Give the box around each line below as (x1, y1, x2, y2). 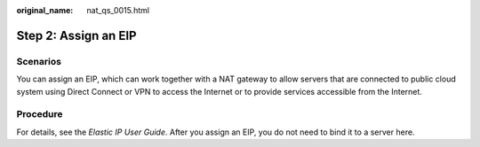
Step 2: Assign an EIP (16, 27, 137, 43)
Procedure (16, 108, 63, 120)
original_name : (16, 5, 74, 15)
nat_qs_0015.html (86, 5, 150, 15)
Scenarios (16, 55, 62, 67)
